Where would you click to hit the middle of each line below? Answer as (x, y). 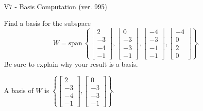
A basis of (19, 90)
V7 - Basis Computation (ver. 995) (56, 6)
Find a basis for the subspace (47, 23)
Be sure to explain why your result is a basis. (71, 64)
